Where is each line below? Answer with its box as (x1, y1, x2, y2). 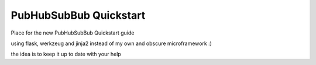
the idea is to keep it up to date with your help (11, 50, 121, 58)
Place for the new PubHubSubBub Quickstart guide (11, 29, 135, 36)
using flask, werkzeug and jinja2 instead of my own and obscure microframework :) (11, 40, 212, 47)
